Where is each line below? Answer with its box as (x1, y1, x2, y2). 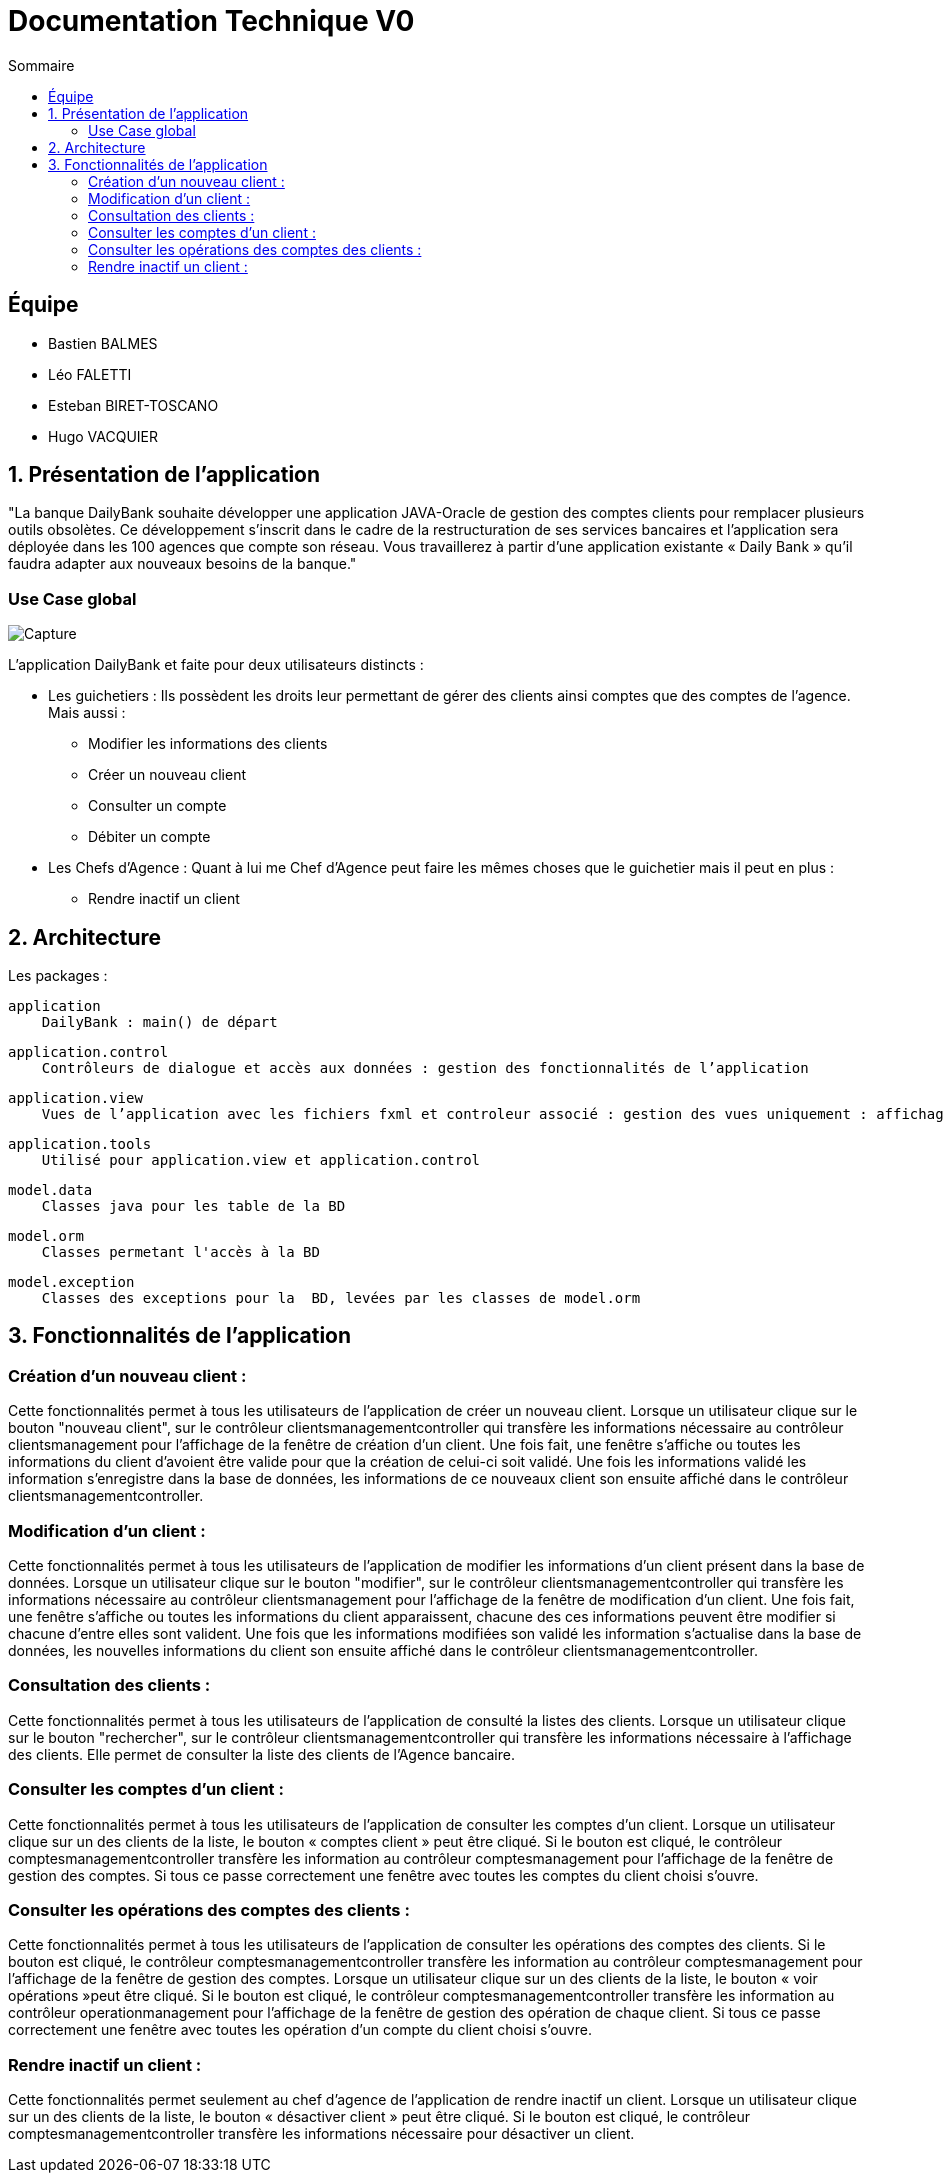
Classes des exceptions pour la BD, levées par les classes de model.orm (41, 1290, 641, 1307)
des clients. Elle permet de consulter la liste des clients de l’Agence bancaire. (8, 1745, 515, 1763)
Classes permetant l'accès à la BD (41, 1244, 320, 1261)
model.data (8, 1182, 93, 1199)
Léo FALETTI (48, 365, 132, 383)
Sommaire (8, 56, 75, 74)
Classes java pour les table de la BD (41, 1198, 346, 1215)
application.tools (8, 1136, 152, 1153)
